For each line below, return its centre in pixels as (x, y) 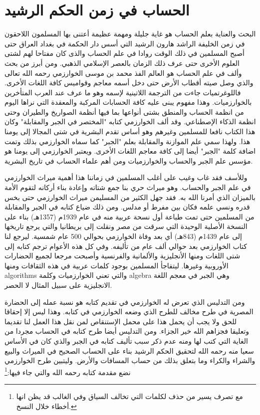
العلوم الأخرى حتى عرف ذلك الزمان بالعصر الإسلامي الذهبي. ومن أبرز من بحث (122, 63)
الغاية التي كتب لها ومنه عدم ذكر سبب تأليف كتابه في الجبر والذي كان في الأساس (126, 340)
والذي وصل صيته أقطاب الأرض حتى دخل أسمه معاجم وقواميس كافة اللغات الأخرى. (129, 83)
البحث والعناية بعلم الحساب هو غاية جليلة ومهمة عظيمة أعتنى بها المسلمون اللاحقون (130, 34)
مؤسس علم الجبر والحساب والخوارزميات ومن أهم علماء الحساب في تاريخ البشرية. (129, 160)
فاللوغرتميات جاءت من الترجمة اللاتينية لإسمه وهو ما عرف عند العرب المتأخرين (123, 92)
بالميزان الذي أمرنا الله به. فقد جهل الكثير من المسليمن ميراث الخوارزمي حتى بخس (130, 197)
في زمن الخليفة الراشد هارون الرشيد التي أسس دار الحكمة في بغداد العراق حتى (125, 43)
